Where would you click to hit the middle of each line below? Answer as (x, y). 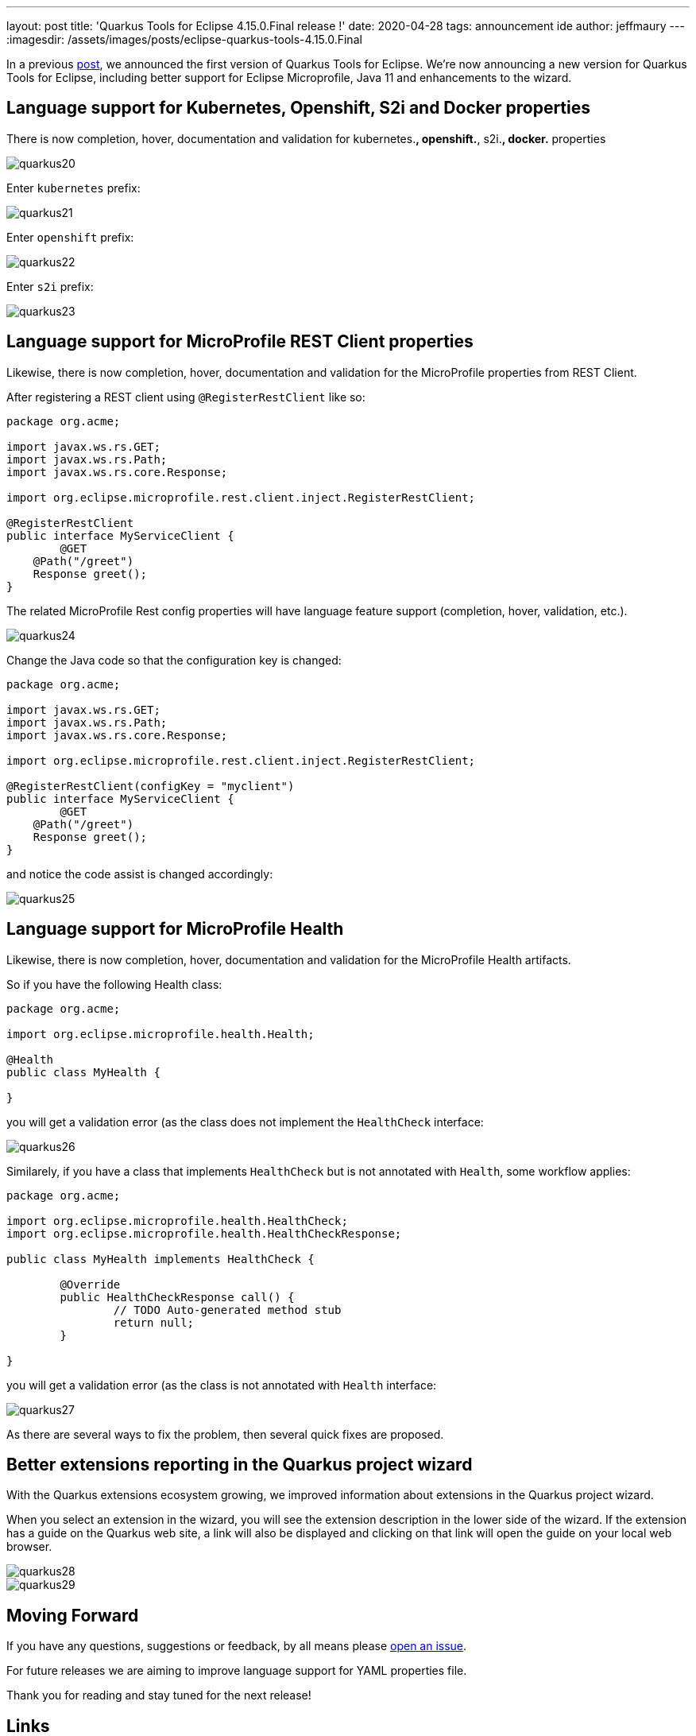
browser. (29, 1547)
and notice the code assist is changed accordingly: (140, 874)
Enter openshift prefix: (70, 237)
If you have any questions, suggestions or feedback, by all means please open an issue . (237, 1646)
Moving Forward (73, 1615)
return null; (154, 1322)
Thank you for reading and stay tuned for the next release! (159, 1695)
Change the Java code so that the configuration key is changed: (174, 660)
